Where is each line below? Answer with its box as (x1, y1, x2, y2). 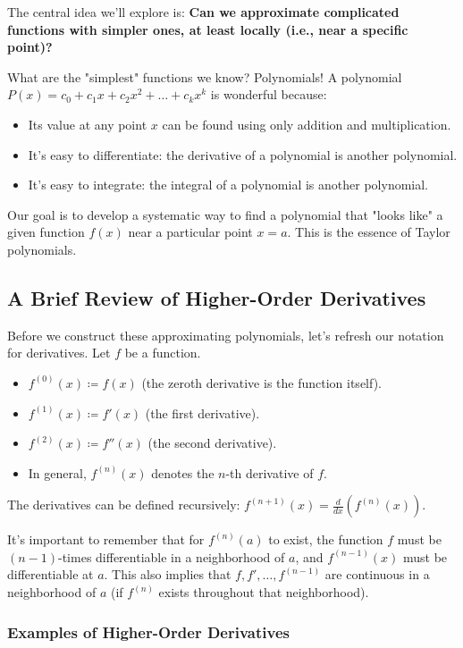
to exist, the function (268, 530, 383, 549)
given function (7, 223, 85, 241)
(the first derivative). (145, 403, 260, 422)
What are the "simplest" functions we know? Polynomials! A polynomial (7, 67, 402, 86)
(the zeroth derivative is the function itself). (141, 373, 383, 391)
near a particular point (128, 223, 253, 241)
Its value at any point (28, 114, 147, 133)
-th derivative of (225, 463, 314, 482)
